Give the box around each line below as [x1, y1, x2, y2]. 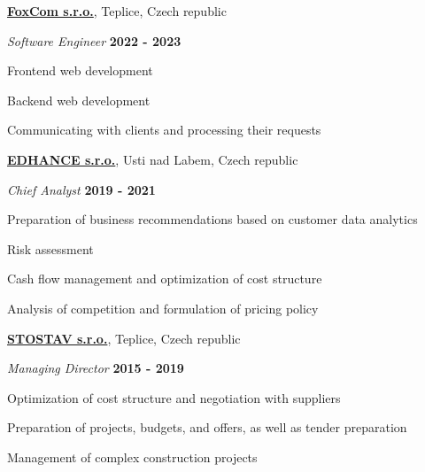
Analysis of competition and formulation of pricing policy [7, 298, 319, 317]
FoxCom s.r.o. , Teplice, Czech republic [7, 2, 227, 19]
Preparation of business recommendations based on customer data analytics [7, 210, 418, 228]
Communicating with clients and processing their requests [7, 120, 321, 139]
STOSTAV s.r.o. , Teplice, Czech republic [7, 329, 241, 347]
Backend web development [7, 90, 151, 109]
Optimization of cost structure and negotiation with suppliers [7, 388, 341, 406]
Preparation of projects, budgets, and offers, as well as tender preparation [7, 418, 407, 437]
